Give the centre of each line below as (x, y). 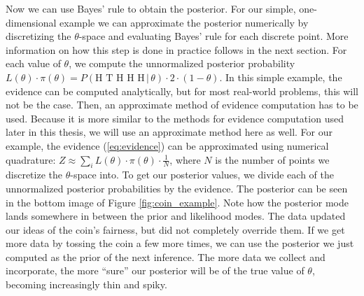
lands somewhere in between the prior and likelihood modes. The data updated (176, 216)
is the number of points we (272, 159)
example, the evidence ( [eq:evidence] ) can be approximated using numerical (167, 145)
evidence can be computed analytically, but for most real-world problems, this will (182, 91)
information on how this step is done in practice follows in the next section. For (176, 49)
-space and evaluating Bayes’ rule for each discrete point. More (213, 36)
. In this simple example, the (281, 77)
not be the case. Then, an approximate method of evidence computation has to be (182, 105)
